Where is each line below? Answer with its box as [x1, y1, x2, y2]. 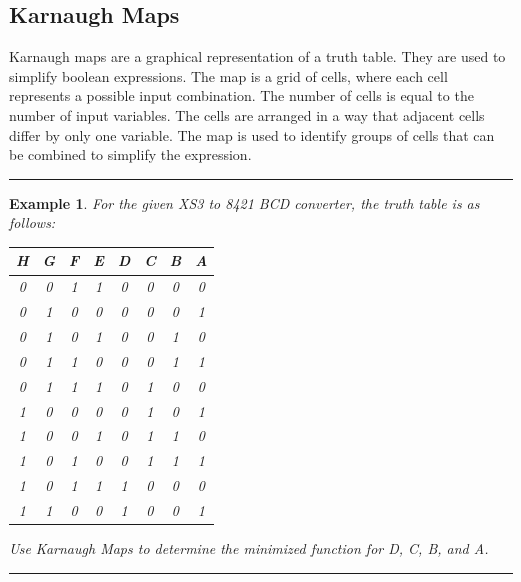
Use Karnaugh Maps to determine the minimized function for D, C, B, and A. [9, 537, 489, 558]
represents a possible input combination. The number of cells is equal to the [9, 85, 474, 106]
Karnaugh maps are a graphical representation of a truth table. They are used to [9, 46, 506, 67]
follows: [9, 212, 56, 233]
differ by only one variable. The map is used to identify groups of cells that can [9, 124, 495, 145]
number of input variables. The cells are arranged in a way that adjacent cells [9, 104, 485, 125]
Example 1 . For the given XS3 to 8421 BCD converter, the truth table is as [9, 192, 480, 213]
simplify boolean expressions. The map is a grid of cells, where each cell [9, 65, 448, 86]
